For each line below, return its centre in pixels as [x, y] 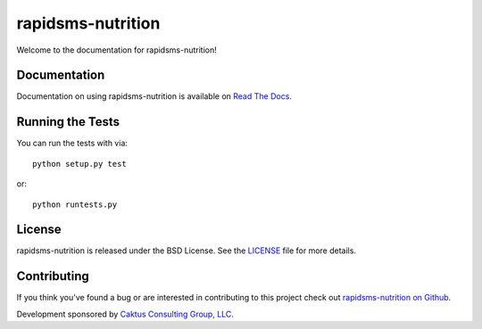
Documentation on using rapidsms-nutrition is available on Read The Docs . [154, 96]
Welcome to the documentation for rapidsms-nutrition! [117, 50]
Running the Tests [68, 122]
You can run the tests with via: [72, 144]
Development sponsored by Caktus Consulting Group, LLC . [125, 314]
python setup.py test [79, 164]
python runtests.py [75, 204]
